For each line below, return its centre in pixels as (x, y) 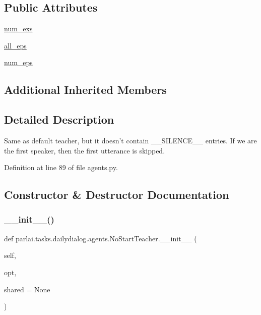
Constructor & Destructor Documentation (117, 195)
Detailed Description (59, 119)
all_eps (15, 45)
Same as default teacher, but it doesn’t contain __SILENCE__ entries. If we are (130, 140)
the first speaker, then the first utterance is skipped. (85, 150)
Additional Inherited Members (85, 90)
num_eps (18, 62)
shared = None (27, 289)
